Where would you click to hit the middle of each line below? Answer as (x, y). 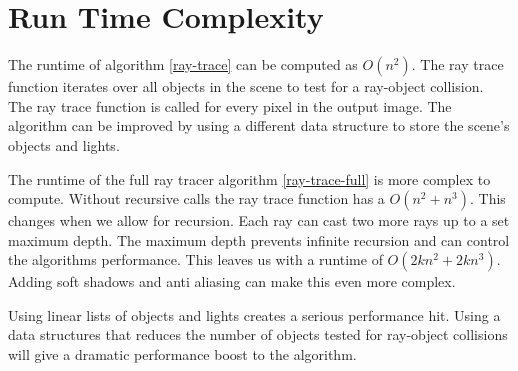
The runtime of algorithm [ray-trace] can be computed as (183, 64)
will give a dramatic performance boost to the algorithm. (182, 354)
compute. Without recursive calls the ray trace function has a (196, 198)
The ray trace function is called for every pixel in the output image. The (230, 105)
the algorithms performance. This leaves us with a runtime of (195, 259)
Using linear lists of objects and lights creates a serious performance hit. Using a (254, 314)
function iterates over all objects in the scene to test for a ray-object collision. (246, 86)
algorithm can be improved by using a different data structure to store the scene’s (259, 125)
